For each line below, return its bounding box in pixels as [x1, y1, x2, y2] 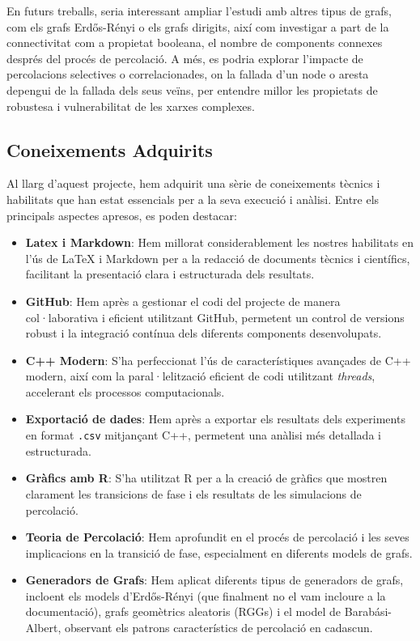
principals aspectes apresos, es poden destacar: [6, 206, 237, 223]
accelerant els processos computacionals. [25, 383, 225, 400]
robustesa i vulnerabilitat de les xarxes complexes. [6, 97, 255, 114]
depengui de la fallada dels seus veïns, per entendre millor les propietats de [6, 81, 378, 98]
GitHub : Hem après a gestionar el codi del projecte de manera [25, 292, 341, 309]
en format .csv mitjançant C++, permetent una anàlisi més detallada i [25, 427, 381, 444]
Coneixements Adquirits [6, 137, 213, 162]
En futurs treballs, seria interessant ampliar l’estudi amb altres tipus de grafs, [6, 2, 392, 19]
